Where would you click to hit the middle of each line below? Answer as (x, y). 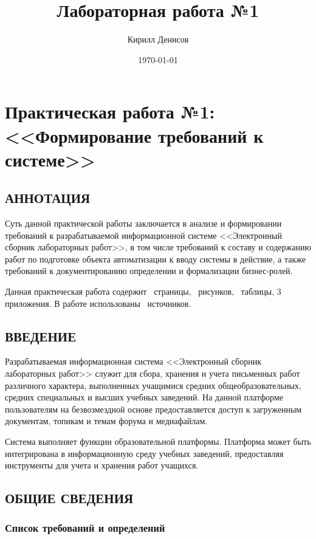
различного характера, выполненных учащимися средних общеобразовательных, (153, 385)
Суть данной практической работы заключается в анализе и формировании (143, 223)
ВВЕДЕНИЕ (41, 336)
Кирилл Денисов (158, 39)
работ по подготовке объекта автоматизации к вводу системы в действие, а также (155, 259)
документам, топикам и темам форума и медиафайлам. (106, 421)
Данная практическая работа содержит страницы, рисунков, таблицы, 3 (143, 291)
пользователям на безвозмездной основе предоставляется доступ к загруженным (153, 409)
